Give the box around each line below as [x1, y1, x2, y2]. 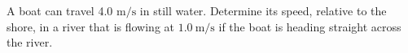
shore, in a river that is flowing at [7, 18, 174, 35]
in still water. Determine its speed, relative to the [139, 2, 387, 18]
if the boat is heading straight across [218, 18, 401, 35]
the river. [7, 34, 53, 51]
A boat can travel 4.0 [7, 2, 113, 18]
